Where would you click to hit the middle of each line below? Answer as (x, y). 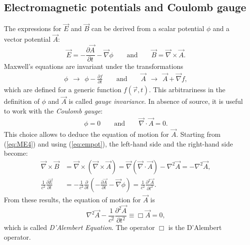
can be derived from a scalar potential (148, 28)
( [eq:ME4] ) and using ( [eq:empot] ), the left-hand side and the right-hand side (118, 143)
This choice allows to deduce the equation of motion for (86, 134)
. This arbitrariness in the (187, 90)
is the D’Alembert (195, 227)
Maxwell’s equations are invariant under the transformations (94, 66)
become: (16, 153)
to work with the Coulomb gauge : (53, 111)
